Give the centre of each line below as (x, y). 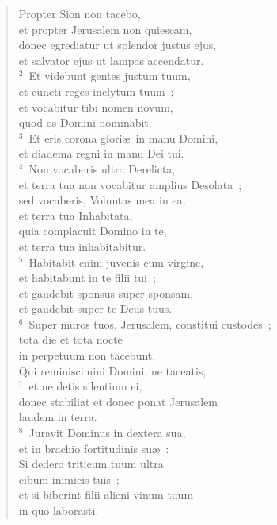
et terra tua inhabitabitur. (82, 246)
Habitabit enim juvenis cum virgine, (116, 262)
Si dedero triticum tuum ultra (91, 464)
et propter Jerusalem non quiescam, (105, 29)
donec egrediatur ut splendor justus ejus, (118, 45)
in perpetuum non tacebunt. (87, 355)
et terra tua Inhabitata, (76, 215)
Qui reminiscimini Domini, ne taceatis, (112, 370)
